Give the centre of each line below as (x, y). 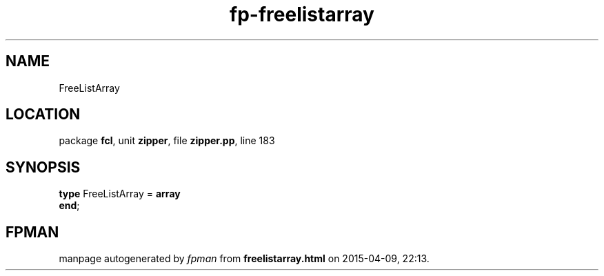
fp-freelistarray (302, 14)
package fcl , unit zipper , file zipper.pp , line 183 (167, 141)
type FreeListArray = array (120, 194)
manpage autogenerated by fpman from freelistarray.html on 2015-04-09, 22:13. (244, 259)
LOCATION (43, 115)
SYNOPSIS (43, 167)
